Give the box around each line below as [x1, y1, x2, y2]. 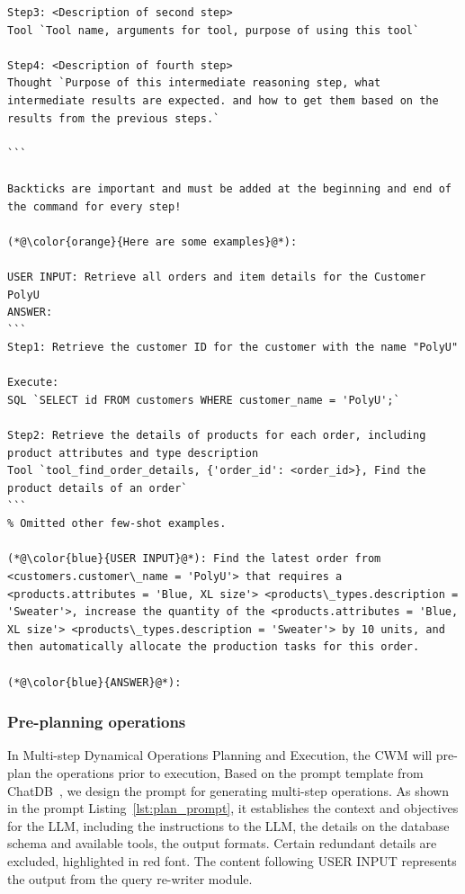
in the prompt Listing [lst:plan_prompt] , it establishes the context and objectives [7, 799, 459, 818]
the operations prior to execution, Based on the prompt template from [35, 763, 424, 782]
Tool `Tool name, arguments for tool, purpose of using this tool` [7, 23, 420, 37]
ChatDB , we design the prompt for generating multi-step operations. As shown [7, 781, 449, 800]
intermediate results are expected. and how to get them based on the [7, 94, 439, 107]
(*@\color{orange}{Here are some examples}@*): [7, 235, 298, 248]
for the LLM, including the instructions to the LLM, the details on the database [7, 816, 450, 835]
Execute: [7, 376, 59, 389]
